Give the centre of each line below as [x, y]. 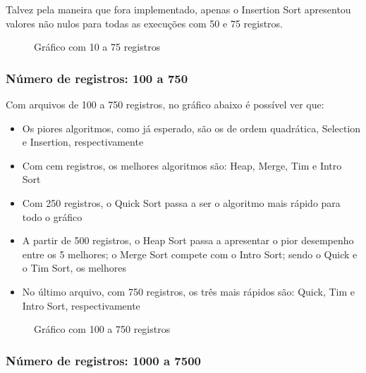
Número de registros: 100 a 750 [97, 78]
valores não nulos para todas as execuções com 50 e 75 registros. [145, 23]
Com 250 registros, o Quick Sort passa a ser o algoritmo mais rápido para [181, 202]
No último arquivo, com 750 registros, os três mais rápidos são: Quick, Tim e [189, 291]
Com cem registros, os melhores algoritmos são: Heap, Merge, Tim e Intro [182, 165]
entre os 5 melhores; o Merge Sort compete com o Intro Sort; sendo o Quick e [190, 254]
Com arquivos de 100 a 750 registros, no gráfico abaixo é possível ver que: [165, 104]
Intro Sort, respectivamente [81, 305]
